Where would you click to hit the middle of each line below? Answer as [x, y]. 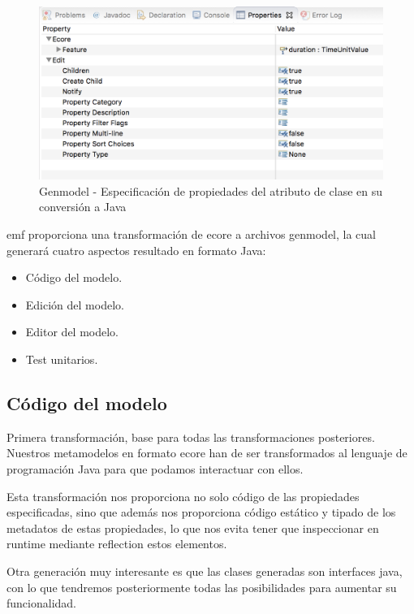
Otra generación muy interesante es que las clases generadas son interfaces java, [205, 571]
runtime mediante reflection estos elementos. [117, 544]
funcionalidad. [41, 603]
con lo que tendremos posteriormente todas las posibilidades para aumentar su [202, 587]
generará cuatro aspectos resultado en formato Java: [136, 250]
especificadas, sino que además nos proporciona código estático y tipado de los [201, 512]
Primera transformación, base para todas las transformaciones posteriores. [191, 437]
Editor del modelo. [72, 332]
